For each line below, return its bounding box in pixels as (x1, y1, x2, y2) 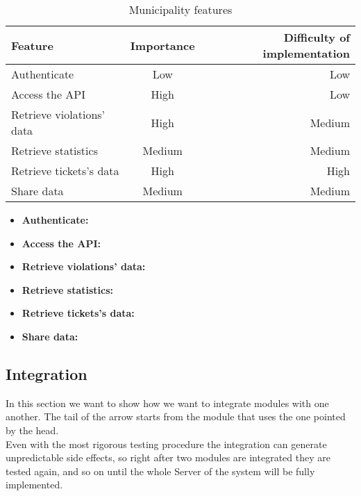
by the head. (6, 422, 59, 437)
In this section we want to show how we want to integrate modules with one (6, 395, 329, 410)
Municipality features (128, 1, 233, 17)
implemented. (6, 477, 63, 492)
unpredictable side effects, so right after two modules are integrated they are (6, 450, 330, 465)
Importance (130, 37, 195, 53)
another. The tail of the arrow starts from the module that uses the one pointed (6, 409, 346, 424)
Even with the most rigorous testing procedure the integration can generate (6, 436, 327, 451)
